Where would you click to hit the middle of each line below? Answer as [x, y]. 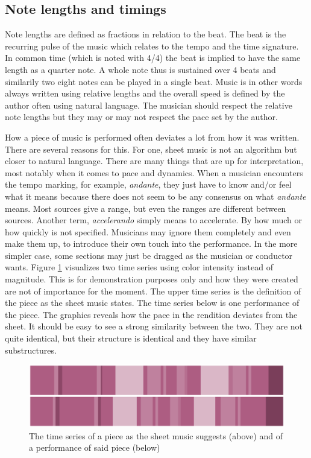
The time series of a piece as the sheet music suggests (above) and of [156, 435]
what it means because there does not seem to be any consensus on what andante [155, 196]
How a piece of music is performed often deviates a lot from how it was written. [152, 137]
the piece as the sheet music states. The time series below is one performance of [152, 303]
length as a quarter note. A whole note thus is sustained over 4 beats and [140, 69]
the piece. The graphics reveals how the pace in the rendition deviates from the [151, 314]
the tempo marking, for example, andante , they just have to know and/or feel [148, 184]
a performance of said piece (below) [95, 447]
